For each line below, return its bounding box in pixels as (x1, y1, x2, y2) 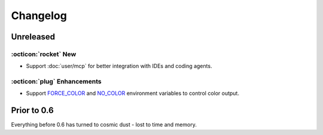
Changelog (11, 9, 67, 22)
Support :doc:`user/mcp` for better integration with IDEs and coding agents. (26, 63, 212, 70)
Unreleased (11, 32, 56, 42)
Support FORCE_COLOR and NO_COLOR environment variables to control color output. (26, 90, 239, 97)
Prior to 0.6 (11, 105, 54, 116)
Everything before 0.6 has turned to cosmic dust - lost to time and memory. (11, 121, 197, 128)
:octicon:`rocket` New (11, 50, 77, 58)
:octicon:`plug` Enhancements (11, 78, 102, 86)
